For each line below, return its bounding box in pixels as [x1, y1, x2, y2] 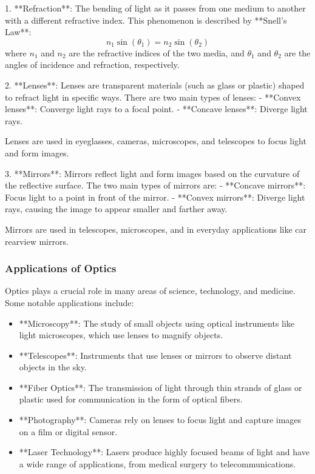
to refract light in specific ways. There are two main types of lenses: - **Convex [5, 90, 301, 103]
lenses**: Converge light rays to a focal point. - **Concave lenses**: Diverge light [5, 102, 308, 115]
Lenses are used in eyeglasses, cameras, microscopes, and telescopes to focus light [5, 135, 307, 147]
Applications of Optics [5, 261, 117, 276]
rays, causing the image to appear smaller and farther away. [5, 202, 228, 215]
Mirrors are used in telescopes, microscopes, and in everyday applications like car [5, 222, 307, 235]
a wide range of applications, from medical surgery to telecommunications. [19, 457, 296, 470]
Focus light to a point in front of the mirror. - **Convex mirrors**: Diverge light [5, 190, 305, 203]
